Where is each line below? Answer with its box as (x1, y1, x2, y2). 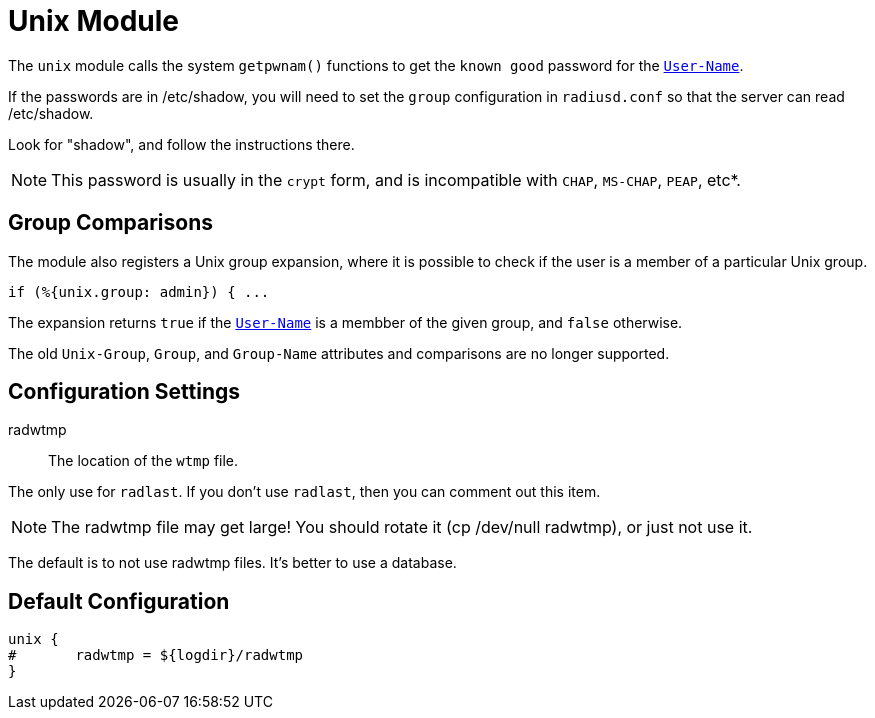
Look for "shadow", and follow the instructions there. (8, 135, 355, 153)
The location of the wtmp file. (48, 452, 239, 470)
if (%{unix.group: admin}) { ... (8, 283, 270, 300)
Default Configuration (8, 588, 230, 614)
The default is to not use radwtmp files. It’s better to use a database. (8, 554, 457, 572)
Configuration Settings (8, 379, 241, 405)
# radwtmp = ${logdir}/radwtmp (8, 647, 304, 664)
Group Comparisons (8, 210, 213, 236)
